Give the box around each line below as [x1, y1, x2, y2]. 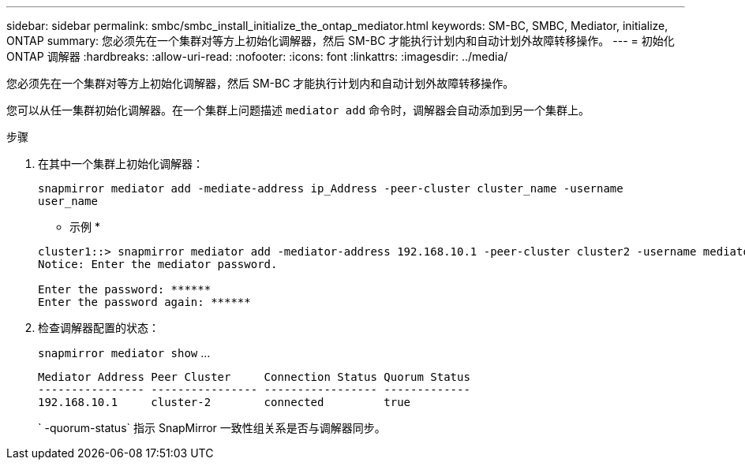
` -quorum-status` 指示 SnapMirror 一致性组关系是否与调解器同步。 [38, 421, 386, 434]
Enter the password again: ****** [38, 296, 251, 308]
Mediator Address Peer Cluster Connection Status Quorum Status [38, 371, 470, 383]
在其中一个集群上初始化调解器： [38, 157, 204, 170]
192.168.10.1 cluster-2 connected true [38, 396, 411, 408]
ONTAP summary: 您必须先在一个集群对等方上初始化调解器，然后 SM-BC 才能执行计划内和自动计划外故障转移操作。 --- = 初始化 [6, 34, 675, 47]
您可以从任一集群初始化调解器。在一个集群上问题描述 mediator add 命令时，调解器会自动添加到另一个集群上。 [6, 103, 590, 117]
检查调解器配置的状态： [38, 321, 159, 334]
